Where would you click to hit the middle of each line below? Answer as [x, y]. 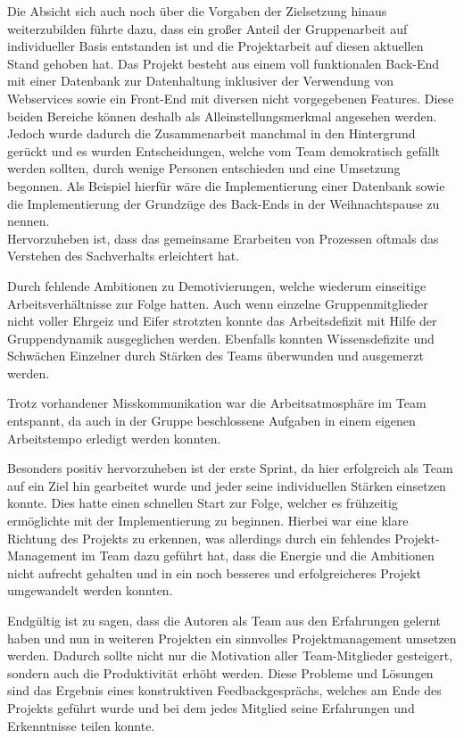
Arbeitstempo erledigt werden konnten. [114, 438]
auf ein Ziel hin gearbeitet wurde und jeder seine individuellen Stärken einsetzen [227, 485]
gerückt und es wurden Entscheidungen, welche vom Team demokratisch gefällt [224, 150]
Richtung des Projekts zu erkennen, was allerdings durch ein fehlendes [199, 538]
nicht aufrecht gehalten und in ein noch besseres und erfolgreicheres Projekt [214, 572]
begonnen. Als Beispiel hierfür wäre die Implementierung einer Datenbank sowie [226, 185]
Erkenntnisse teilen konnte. [81, 725]
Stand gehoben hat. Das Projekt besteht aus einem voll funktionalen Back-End [224, 63]
